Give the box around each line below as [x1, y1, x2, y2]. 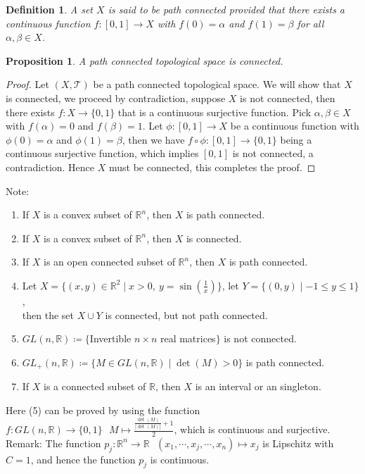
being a [280, 132, 312, 146]
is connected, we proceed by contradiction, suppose [6, 90, 226, 105]
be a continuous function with [230, 118, 359, 133]
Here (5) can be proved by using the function [6, 402, 200, 417]
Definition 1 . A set [6, 2, 94, 16]
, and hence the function [30, 451, 136, 466]
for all [297, 15, 324, 30]
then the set [22, 307, 74, 322]
